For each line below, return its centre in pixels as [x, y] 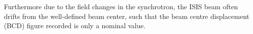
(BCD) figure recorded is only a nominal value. [75, 25]
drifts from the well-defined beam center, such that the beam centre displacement [127, 16]
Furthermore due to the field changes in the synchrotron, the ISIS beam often [121, 6]
